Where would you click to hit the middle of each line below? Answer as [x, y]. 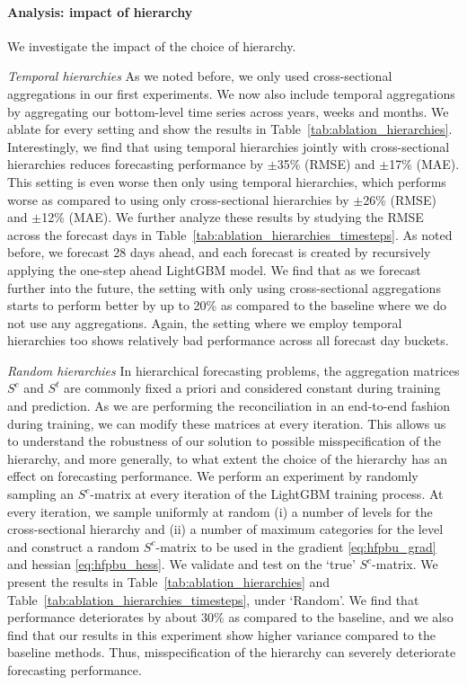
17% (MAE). [424, 164]
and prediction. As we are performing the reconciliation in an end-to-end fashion [229, 406]
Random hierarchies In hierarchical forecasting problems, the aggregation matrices [233, 370]
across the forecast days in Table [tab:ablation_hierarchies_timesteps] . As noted [230, 234]
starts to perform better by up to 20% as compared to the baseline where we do [227, 305]
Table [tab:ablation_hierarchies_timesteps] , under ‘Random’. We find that [213, 599]
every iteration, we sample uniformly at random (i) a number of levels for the [220, 511]
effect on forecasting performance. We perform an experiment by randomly [213, 476]
